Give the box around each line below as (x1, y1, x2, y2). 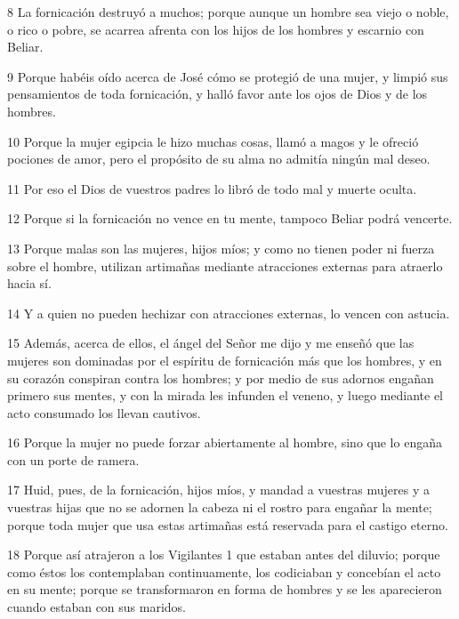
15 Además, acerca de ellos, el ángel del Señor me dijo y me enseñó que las (7, 334, 415, 352)
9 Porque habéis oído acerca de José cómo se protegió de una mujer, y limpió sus (7, 67, 448, 85)
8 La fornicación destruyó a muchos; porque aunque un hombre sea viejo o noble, (7, 3, 449, 20)
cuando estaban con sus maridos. (7, 598, 187, 616)
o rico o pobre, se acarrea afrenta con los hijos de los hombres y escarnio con (7, 20, 424, 38)
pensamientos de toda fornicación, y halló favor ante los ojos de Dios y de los (7, 84, 428, 103)
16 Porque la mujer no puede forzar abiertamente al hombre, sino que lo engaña (7, 433, 442, 452)
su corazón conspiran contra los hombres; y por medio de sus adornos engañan (7, 368, 434, 387)
